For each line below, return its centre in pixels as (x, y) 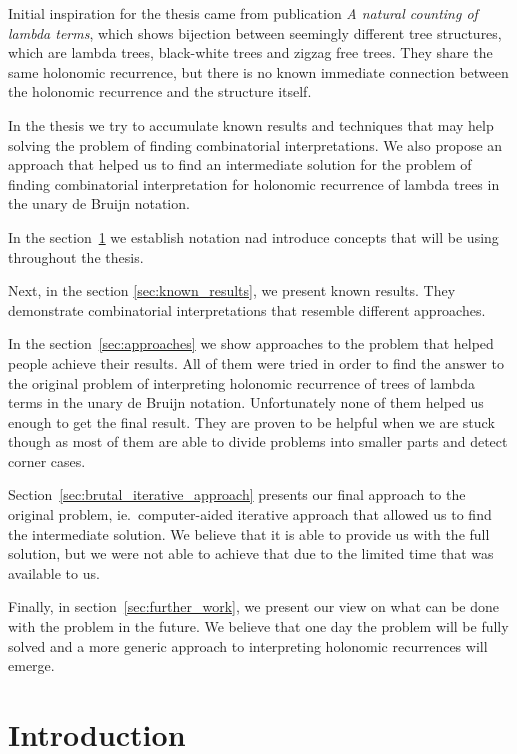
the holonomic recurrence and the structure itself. (160, 91)
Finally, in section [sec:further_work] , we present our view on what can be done (254, 606)
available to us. (54, 572)
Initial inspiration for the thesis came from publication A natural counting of (243, 13)
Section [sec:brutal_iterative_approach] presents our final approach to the (237, 494)
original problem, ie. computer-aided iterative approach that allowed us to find (250, 514)
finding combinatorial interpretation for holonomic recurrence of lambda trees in (254, 183)
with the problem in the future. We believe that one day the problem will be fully (258, 626)
